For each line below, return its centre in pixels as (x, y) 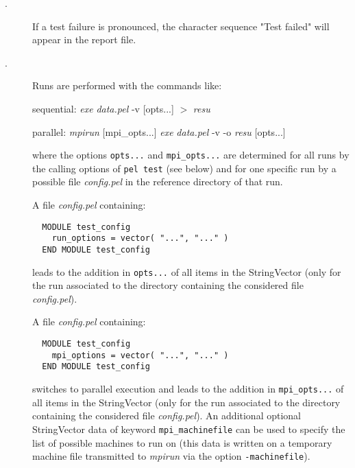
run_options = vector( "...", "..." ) (140, 238)
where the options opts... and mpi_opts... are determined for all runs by (191, 155)
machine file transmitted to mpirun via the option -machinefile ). (171, 456)
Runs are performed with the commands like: (127, 85)
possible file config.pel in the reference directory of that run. (158, 182)
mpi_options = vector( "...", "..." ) (140, 355)
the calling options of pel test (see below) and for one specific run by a (184, 168)
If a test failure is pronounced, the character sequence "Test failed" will (181, 26)
